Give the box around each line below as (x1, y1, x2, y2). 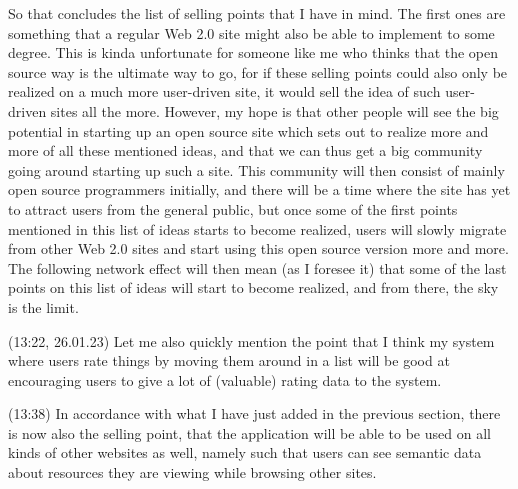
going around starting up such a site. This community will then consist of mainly (8, 159, 505, 180)
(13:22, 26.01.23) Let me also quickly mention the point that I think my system (8, 330, 495, 351)
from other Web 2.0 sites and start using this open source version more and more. (8, 238, 509, 259)
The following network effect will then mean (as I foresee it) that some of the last (8, 257, 507, 278)
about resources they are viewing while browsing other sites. (8, 462, 377, 483)
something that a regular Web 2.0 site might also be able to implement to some (8, 22, 495, 43)
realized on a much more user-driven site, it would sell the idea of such (8, 81, 441, 102)
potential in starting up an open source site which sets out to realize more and (8, 120, 489, 141)
